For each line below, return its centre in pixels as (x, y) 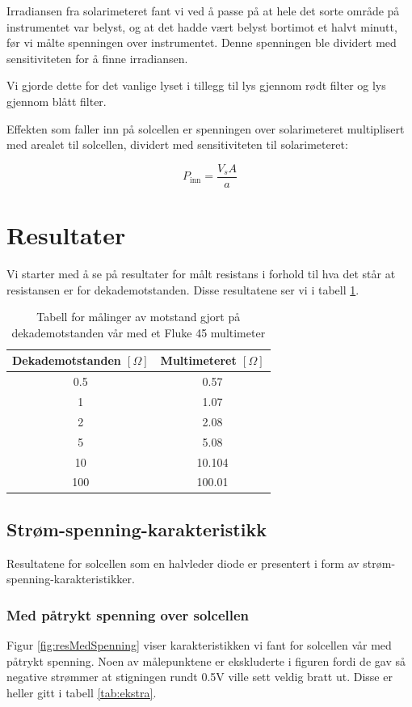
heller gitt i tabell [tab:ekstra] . (82, 692)
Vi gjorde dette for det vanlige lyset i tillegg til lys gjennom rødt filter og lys (196, 85)
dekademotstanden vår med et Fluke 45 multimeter (139, 332)
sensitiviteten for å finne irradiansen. (97, 58)
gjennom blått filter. (57, 101)
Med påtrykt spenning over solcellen (128, 614)
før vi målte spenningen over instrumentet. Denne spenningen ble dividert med (202, 42)
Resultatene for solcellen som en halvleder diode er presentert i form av (183, 563)
